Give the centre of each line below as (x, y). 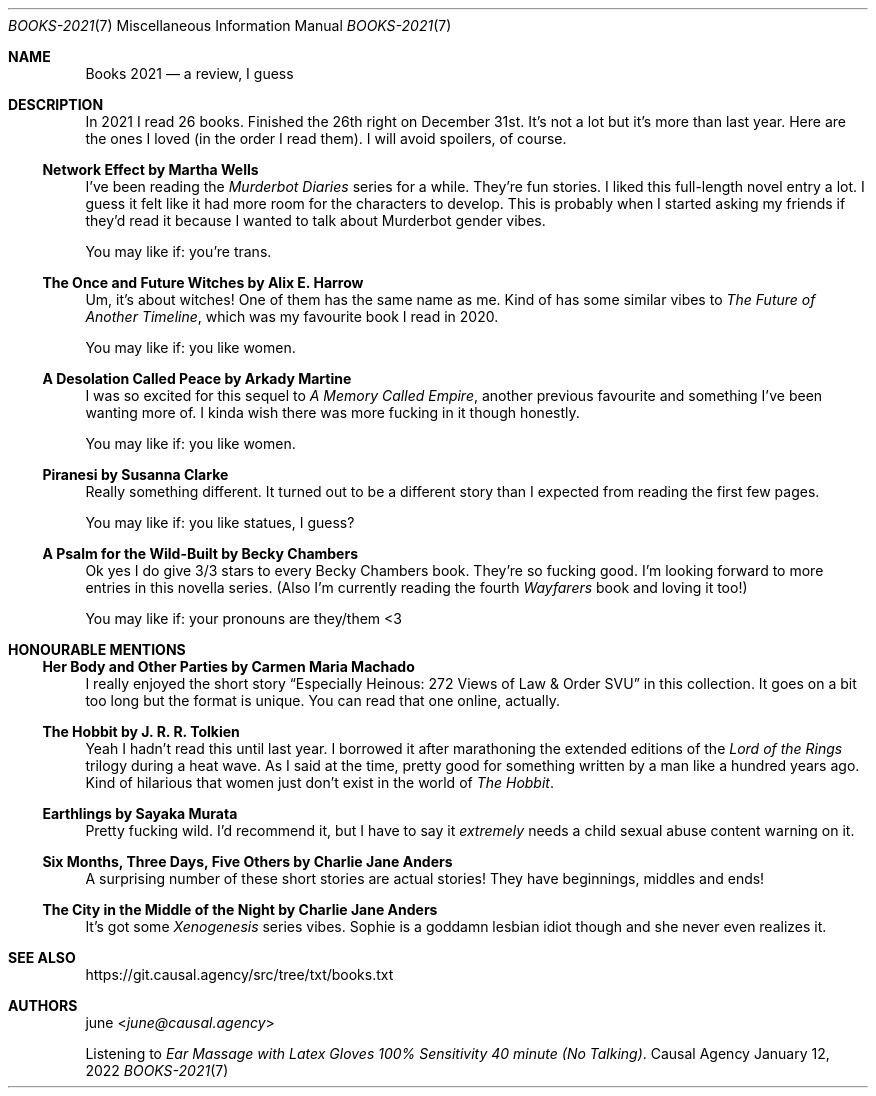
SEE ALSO (42, 957)
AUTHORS (43, 1005)
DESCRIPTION (56, 104)
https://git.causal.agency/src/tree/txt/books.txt (239, 974)
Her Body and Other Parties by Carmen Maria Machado (228, 666)
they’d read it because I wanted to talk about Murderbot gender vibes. (315, 220)
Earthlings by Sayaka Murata (140, 813)
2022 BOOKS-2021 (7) (157, 1070)
